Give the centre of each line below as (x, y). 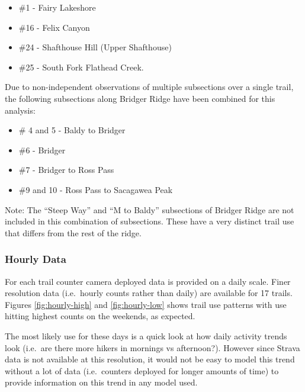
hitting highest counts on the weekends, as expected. (100, 316)
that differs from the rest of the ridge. (73, 232)
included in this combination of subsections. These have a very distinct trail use (150, 221)
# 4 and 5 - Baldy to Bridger (72, 130)
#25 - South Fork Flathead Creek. (81, 67)
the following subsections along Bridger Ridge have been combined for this (140, 98)
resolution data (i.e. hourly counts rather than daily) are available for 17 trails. (149, 293)
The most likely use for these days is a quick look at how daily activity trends (146, 335)
